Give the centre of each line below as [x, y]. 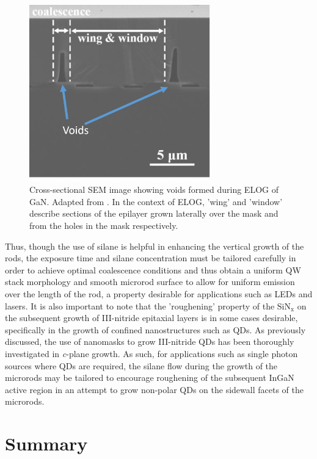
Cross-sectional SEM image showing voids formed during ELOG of [154, 190]
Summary [46, 443]
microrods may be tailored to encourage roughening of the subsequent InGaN [150, 378]
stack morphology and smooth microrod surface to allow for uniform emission [150, 282]
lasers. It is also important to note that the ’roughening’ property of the [140, 305]
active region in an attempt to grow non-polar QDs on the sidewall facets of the [154, 389]
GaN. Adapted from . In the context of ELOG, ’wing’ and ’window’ [156, 201]
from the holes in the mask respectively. [104, 226]
